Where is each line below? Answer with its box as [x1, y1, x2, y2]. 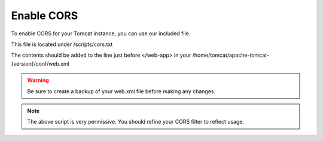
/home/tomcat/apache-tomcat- [192, 51, 269, 59]
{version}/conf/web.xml [11, 60, 70, 67]
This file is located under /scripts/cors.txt [11, 41, 113, 48]
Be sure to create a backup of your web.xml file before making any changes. [27, 87, 216, 95]
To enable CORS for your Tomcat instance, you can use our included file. [11, 30, 191, 37]
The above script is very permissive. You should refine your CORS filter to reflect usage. [27, 118, 245, 125]
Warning [27, 76, 49, 84]
